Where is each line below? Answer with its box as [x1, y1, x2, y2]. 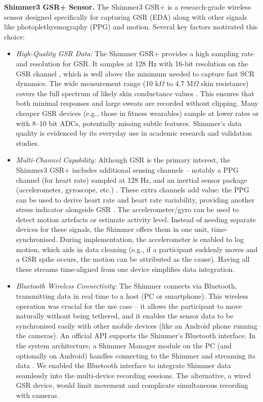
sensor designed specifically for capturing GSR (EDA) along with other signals [4, 11, 247, 22]
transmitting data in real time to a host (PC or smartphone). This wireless [16, 291, 248, 301]
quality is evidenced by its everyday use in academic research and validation [16, 128, 252, 138]
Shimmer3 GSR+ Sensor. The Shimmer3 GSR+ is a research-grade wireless [4, 2, 251, 12]
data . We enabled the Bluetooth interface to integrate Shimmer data [16, 360, 231, 371]
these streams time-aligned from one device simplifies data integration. [16, 263, 235, 274]
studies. [16, 137, 39, 148]
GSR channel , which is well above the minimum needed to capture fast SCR [16, 68, 255, 78]
